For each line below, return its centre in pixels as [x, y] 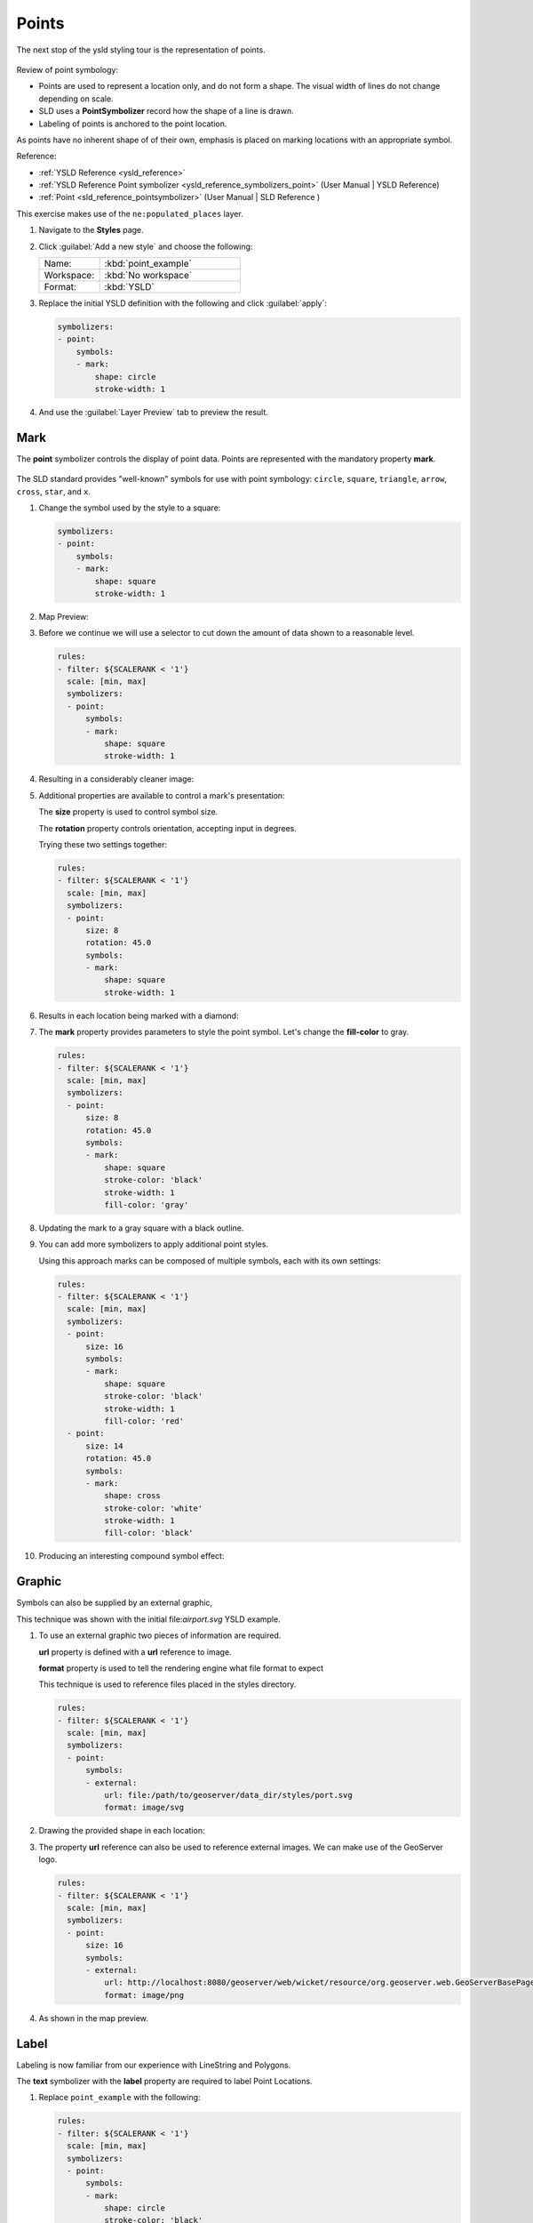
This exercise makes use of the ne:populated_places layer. [130, 213]
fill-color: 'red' [144, 1421]
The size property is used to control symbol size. [128, 812]
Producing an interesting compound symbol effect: [131, 1556]
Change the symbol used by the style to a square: [130, 508]
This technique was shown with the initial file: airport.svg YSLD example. [148, 1619]
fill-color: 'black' [149, 1533]
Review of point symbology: [68, 69]
